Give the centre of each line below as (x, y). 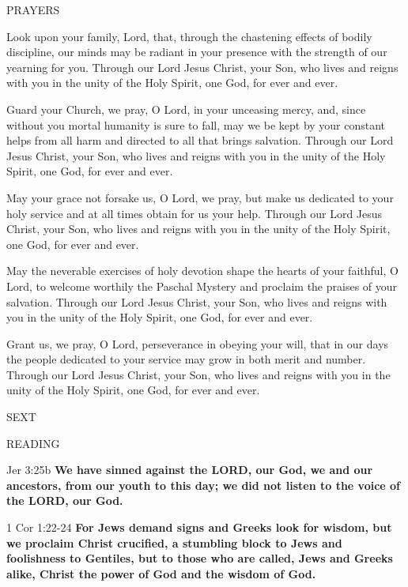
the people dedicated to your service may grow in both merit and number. (186, 359)
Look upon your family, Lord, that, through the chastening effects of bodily (189, 36)
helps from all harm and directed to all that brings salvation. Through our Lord (200, 140)
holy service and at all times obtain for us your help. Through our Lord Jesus (195, 213)
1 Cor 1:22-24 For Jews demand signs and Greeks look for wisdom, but (199, 527)
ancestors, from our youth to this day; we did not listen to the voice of (204, 485)
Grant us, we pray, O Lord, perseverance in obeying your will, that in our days (198, 343)
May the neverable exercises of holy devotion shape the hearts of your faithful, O (202, 271)
